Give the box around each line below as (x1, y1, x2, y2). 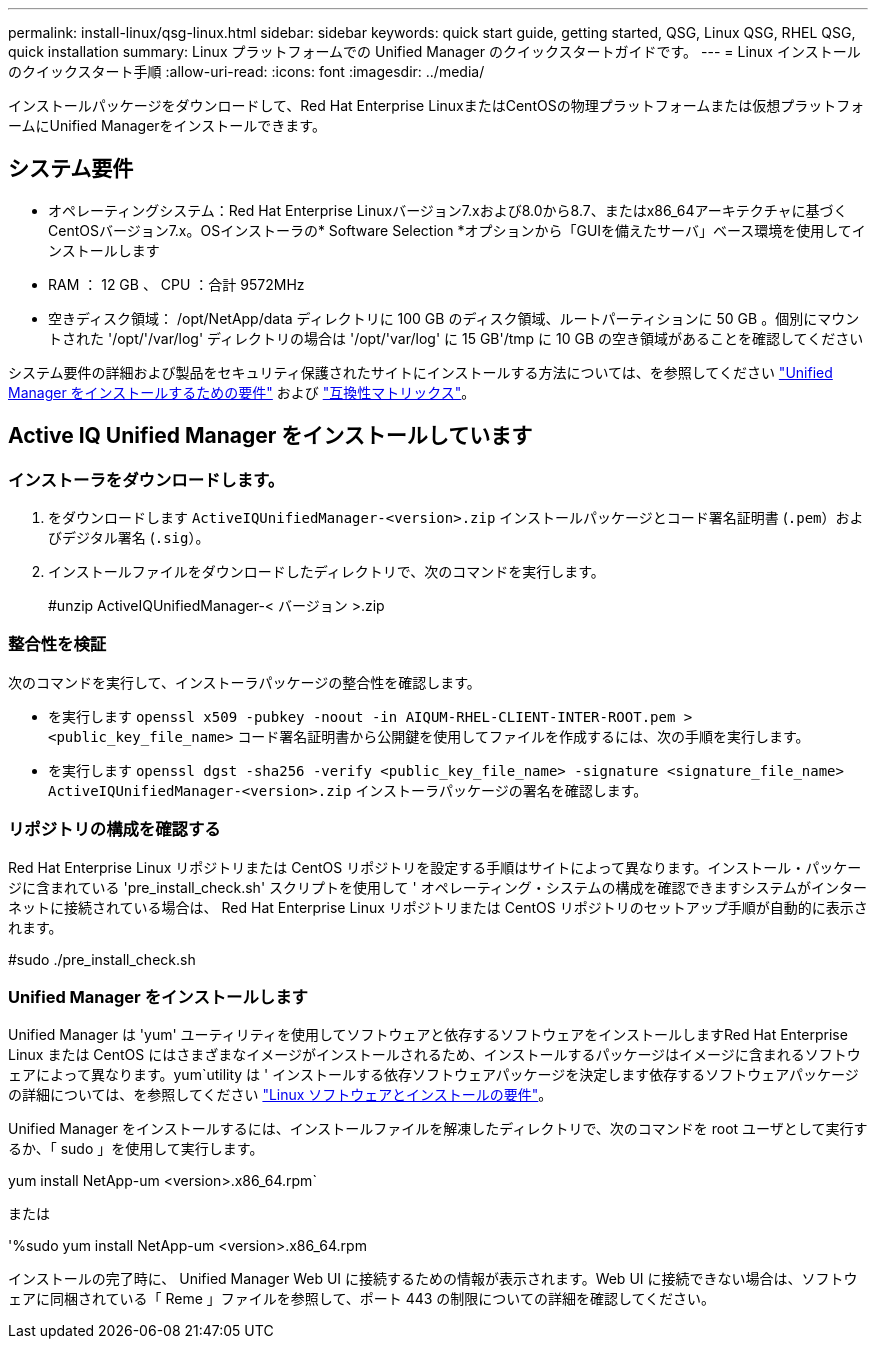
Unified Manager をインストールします (8, 986, 308, 1007)
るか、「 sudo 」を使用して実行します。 (8, 1140, 264, 1158)
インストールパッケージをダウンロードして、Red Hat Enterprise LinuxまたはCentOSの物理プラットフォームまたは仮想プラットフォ (8, 97, 865, 114)
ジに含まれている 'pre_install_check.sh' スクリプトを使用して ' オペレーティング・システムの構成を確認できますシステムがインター (8, 878, 867, 896)
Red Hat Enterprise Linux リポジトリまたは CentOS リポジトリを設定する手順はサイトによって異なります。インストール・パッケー (8, 858, 862, 876)
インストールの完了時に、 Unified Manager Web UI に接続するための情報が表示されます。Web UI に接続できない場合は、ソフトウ (8, 1270, 858, 1288)
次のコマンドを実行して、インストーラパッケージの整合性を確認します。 (8, 673, 481, 691)
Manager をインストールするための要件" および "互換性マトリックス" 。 (8, 383, 476, 401)
